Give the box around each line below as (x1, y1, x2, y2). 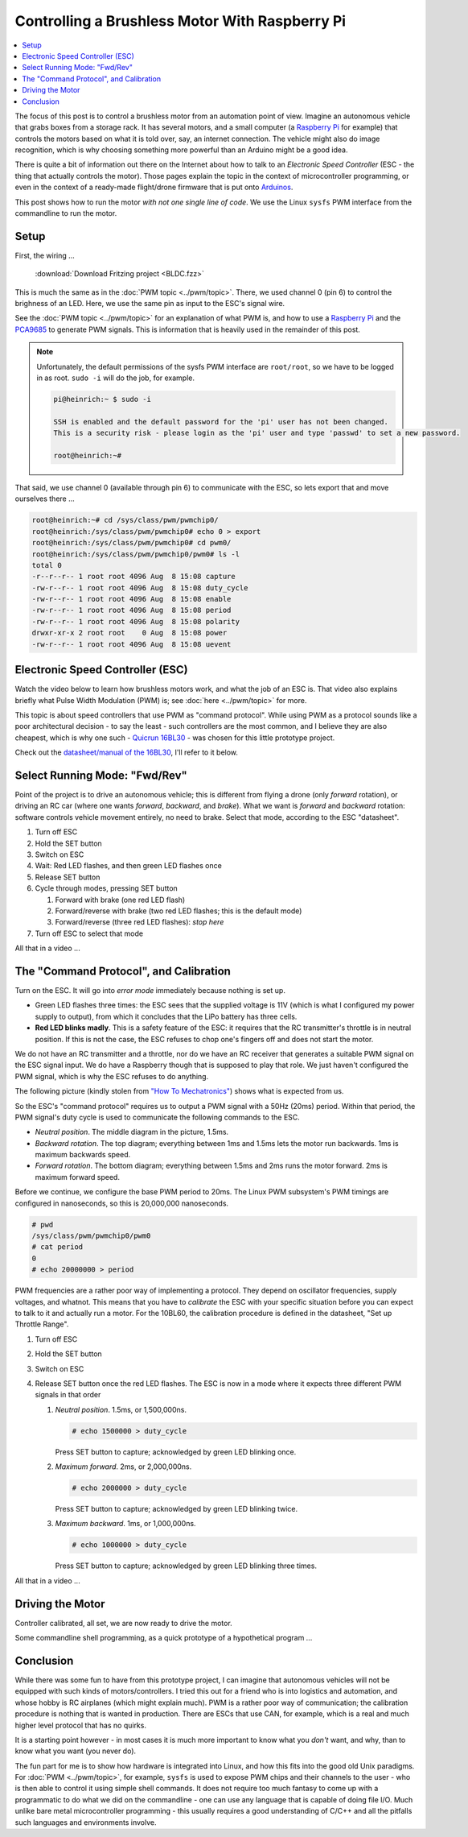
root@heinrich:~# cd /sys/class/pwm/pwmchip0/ (31, 515, 219, 525)
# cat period (31, 1243, 84, 1252)
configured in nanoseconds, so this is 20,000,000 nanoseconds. (14, 1198, 229, 1208)
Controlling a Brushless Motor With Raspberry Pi (14, 12, 346, 30)
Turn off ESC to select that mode (35, 929, 144, 938)
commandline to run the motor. (14, 209, 117, 218)
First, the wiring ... (14, 250, 76, 260)
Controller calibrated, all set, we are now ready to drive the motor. (14, 1618, 232, 1628)
